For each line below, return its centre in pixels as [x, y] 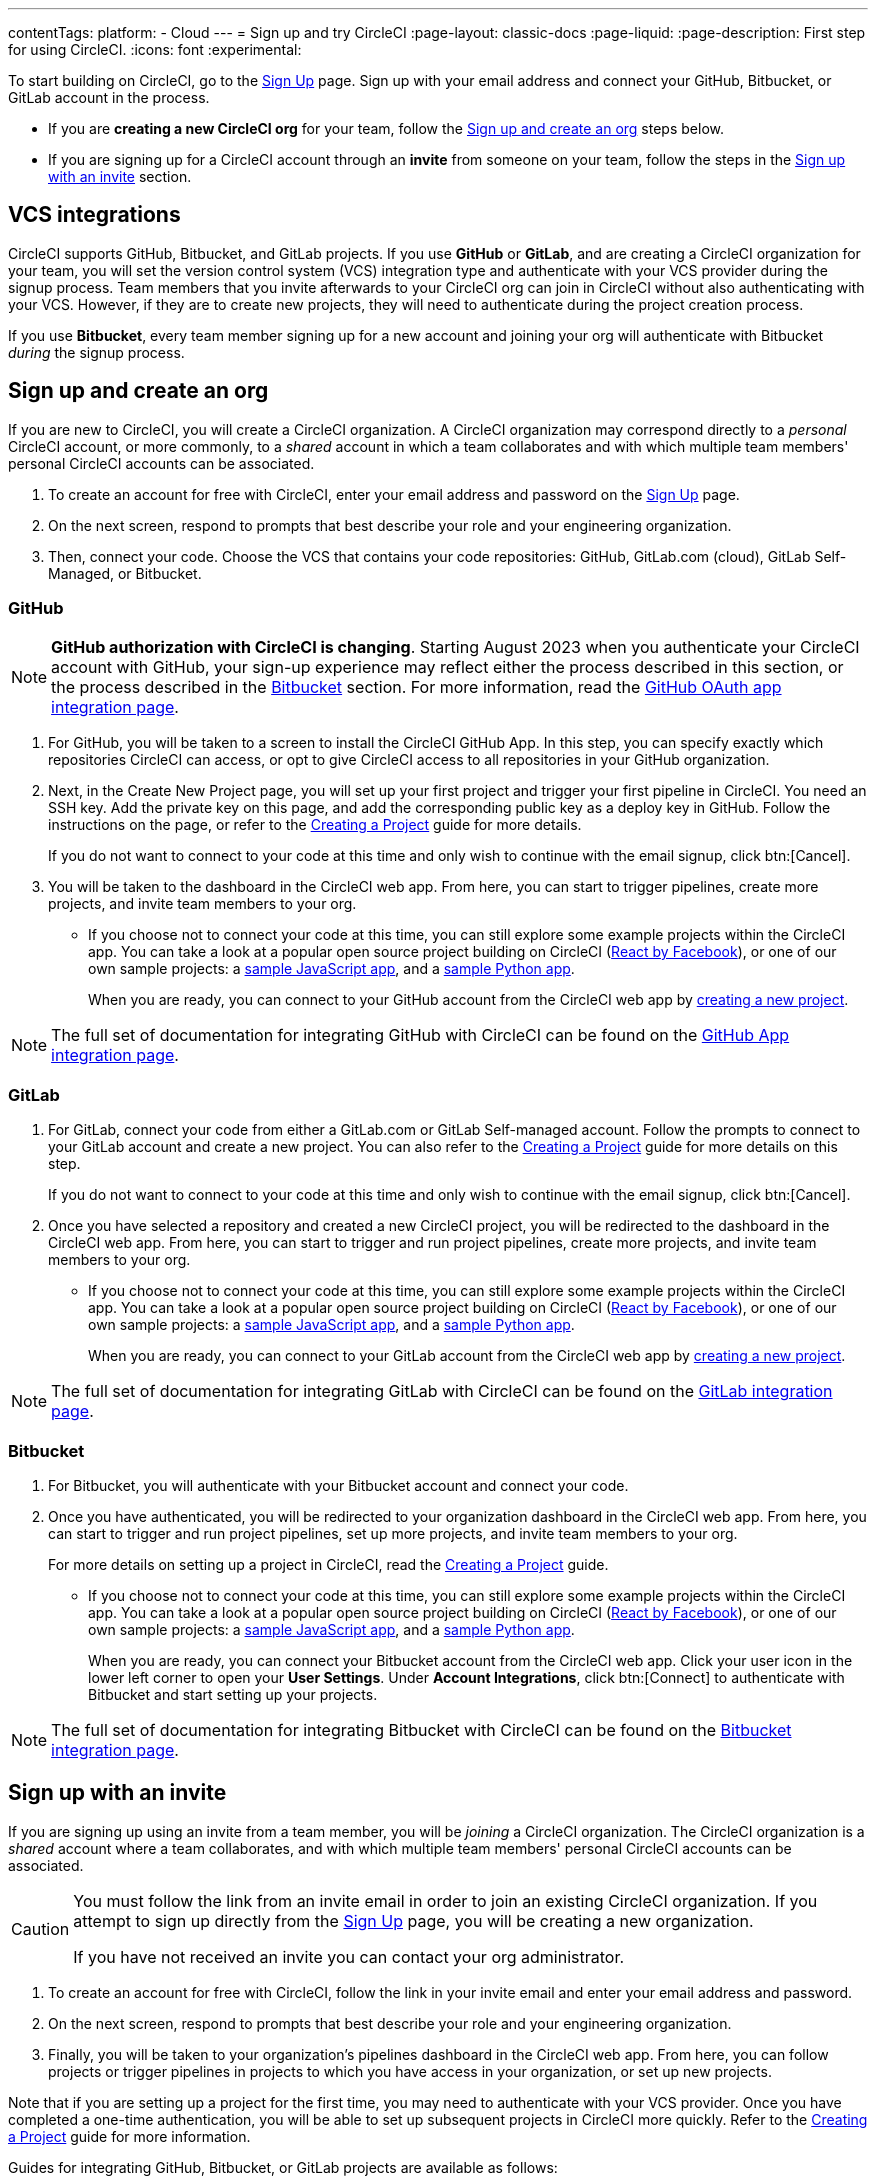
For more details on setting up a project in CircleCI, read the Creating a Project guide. [328, 1564]
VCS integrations [94, 215]
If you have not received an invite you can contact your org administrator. [349, 1956]
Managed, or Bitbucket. [125, 573]
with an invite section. [120, 176]
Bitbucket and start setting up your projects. [233, 1694]
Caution [40, 1928]
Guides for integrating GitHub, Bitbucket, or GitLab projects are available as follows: [283, 2167]
